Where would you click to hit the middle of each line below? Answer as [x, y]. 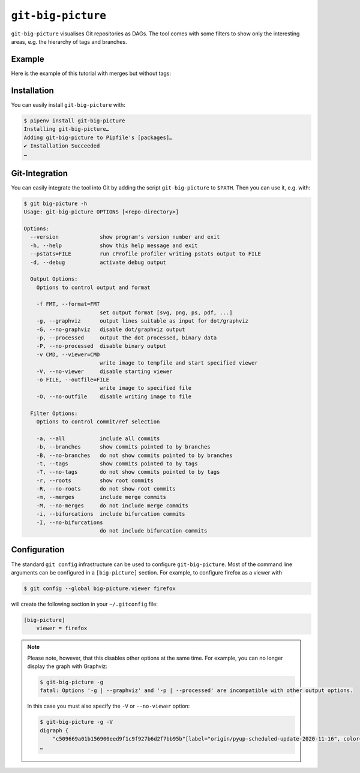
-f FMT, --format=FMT [68, 304]
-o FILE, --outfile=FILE [73, 380]
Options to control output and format [93, 287]
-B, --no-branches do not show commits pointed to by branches [134, 455]
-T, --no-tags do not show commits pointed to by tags [128, 472]
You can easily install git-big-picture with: [68, 104]
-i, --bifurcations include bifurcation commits [111, 514]
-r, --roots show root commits [95, 480]
